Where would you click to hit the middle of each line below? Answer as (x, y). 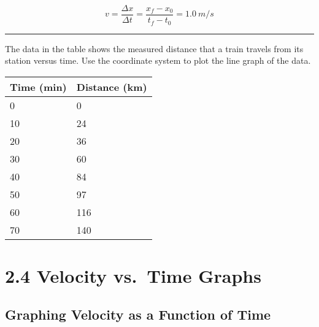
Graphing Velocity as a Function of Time (138, 314)
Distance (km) (112, 87)
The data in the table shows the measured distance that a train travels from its (154, 48)
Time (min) (38, 87)
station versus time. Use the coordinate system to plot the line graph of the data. (158, 60)
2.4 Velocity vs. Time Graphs (133, 275)
